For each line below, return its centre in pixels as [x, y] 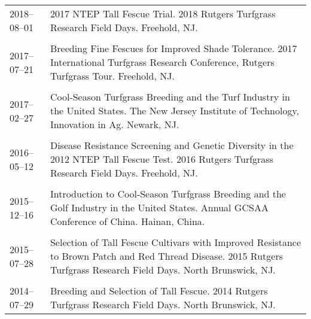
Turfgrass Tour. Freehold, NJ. [112, 76]
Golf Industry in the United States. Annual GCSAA [159, 207]
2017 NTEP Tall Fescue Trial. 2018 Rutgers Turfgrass [163, 13]
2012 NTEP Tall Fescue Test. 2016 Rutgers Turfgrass [161, 159]
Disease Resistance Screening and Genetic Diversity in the [172, 145]
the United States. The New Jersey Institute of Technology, [175, 110]
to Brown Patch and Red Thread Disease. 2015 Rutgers [166, 256]
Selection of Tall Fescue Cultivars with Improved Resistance [176, 242]
